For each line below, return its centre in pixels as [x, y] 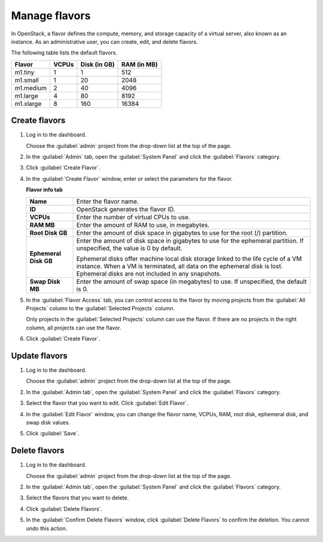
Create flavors [38, 121]
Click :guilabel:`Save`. [53, 434]
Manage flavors [51, 16]
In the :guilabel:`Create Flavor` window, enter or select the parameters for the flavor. [129, 178]
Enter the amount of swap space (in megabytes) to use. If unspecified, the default [192, 281]
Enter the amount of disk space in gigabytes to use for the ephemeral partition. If [190, 241]
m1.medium [31, 88]
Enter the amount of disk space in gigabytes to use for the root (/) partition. [182, 232]
